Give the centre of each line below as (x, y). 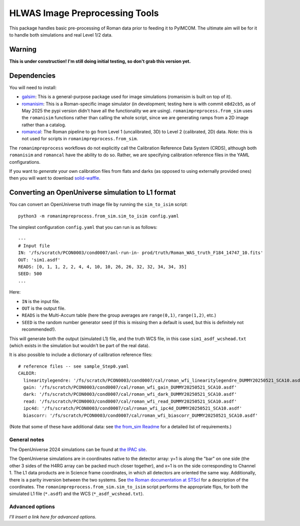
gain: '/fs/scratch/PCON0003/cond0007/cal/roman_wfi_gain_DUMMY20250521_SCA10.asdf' (130, 387)
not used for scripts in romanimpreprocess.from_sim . (80, 139)
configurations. (25, 162)
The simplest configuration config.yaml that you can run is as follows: (83, 227)
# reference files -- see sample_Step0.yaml (74, 366)
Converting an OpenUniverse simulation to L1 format (92, 193)
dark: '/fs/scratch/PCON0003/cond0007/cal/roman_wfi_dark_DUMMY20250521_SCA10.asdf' (130, 394)
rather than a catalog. (44, 125)
